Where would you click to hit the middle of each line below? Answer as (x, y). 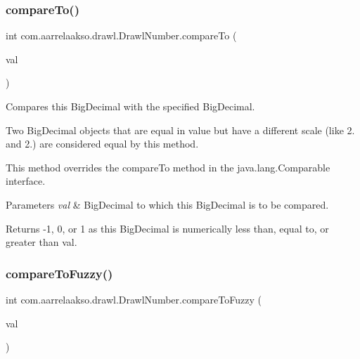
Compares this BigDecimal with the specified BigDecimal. (130, 106)
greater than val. (41, 242)
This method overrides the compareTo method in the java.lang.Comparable (168, 167)
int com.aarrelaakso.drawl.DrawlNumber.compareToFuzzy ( (134, 299)
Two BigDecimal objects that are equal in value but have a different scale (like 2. (180, 130)
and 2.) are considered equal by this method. (102, 144)
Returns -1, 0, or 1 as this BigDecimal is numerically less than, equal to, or (167, 228)
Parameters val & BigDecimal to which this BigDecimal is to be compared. (167, 204)
